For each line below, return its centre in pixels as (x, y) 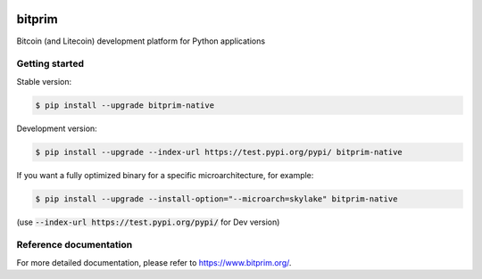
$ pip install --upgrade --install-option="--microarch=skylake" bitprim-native (216, 199)
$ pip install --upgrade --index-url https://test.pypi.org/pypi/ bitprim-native (219, 152)
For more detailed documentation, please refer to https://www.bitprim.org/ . (154, 262)
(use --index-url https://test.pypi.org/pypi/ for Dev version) (148, 222)
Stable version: (44, 81)
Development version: (57, 128)
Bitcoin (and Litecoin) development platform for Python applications (141, 41)
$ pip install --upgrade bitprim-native (125, 105)
